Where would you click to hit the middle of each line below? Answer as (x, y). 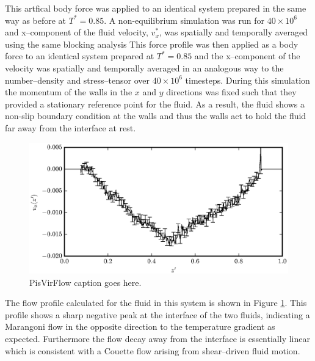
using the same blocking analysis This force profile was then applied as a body (152, 44)
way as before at (36, 20)
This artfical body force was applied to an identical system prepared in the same (156, 8)
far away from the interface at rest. (71, 127)
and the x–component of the (247, 56)
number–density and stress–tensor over (77, 80)
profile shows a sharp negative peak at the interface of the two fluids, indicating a (157, 314)
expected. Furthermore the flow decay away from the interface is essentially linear (157, 338)
